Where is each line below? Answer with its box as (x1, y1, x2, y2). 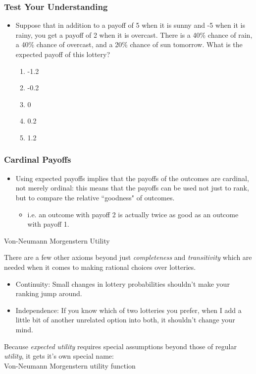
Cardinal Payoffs (4, 153, 71, 166)
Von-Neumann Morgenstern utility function (4, 360, 136, 371)
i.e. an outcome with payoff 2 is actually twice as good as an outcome (27, 209, 239, 219)
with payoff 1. (27, 219, 69, 229)
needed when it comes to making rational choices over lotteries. (4, 261, 196, 272)
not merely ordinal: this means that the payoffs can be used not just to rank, (15, 183, 249, 193)
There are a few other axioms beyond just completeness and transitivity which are (4, 252, 252, 262)
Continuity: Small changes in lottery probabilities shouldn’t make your (15, 278, 230, 289)
